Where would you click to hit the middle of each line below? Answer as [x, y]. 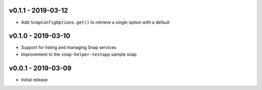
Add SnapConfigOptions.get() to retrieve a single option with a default [95, 22]
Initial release [34, 79]
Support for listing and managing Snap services [69, 47]
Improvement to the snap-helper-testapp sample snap [79, 54]
